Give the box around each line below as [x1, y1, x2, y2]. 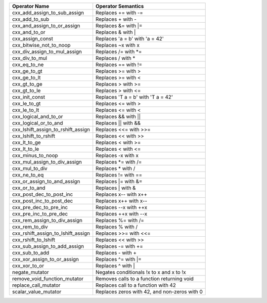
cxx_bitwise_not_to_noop [12, 42, 71, 48]
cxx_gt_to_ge [12, 81, 43, 87]
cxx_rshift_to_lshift [12, 236, 55, 243]
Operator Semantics [95, 3, 144, 9]
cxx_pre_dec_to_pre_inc [12, 204, 68, 211]
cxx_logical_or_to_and [12, 120, 63, 126]
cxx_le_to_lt [12, 107, 40, 113]
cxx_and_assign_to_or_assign [12, 22, 81, 29]
